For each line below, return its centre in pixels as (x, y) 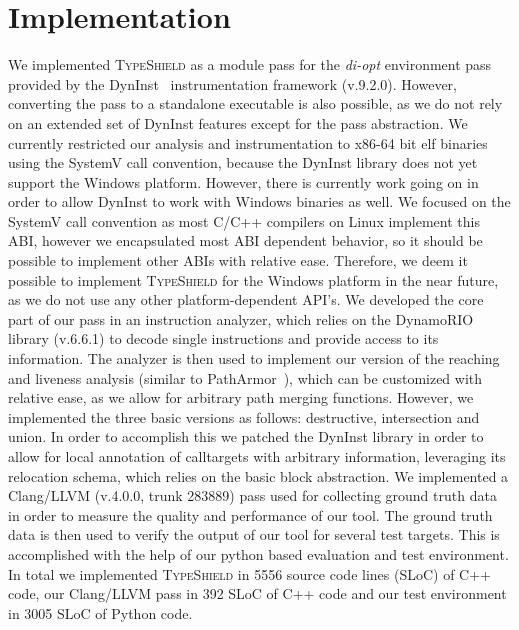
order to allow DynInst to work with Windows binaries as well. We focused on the (259, 201)
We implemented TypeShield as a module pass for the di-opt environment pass (250, 64)
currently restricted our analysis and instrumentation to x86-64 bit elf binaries (248, 142)
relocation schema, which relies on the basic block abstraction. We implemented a (258, 475)
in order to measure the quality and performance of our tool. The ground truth (250, 514)
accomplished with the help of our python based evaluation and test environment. (258, 553)
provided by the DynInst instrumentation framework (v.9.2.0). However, (232, 83)
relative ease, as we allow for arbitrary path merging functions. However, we (241, 397)
